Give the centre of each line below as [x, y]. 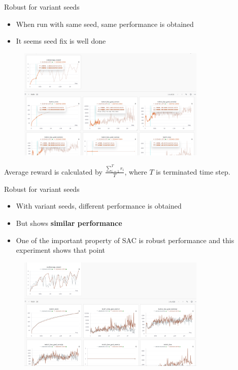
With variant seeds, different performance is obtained [99, 206]
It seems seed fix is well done [61, 41]
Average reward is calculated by [53, 171]
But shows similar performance [69, 223]
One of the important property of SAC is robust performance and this [125, 240]
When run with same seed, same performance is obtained [105, 24]
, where [136, 171]
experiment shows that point [60, 250]
